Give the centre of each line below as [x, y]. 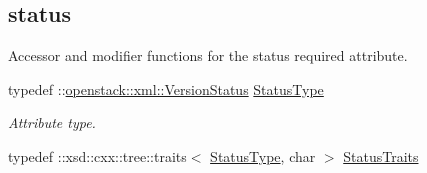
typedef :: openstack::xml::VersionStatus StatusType [166, 88]
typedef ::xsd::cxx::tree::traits [97, 155]
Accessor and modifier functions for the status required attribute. [208, 55]
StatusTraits [381, 155]
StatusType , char [263, 155]
